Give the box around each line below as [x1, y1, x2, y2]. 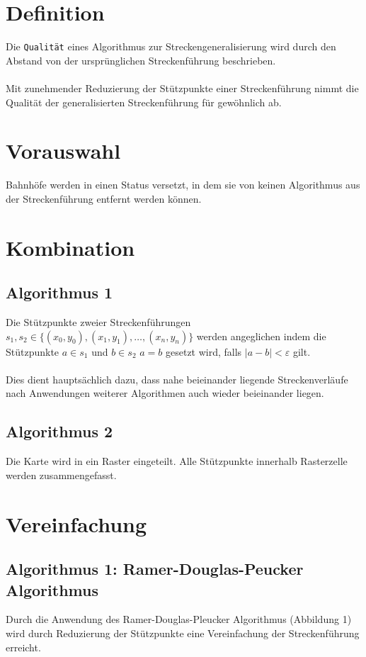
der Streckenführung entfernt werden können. [6, 191, 202, 206]
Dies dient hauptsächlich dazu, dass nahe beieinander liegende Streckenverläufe [6, 371, 348, 386]
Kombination [6, 232, 135, 262]
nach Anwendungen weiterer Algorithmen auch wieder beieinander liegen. [6, 386, 324, 400]
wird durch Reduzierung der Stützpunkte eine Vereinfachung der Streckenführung [6, 625, 360, 640]
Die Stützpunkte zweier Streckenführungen [6, 315, 191, 330]
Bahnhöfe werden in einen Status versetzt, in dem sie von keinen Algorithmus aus [6, 177, 360, 192]
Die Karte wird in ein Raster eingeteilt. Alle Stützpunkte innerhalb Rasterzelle [6, 454, 348, 468]
